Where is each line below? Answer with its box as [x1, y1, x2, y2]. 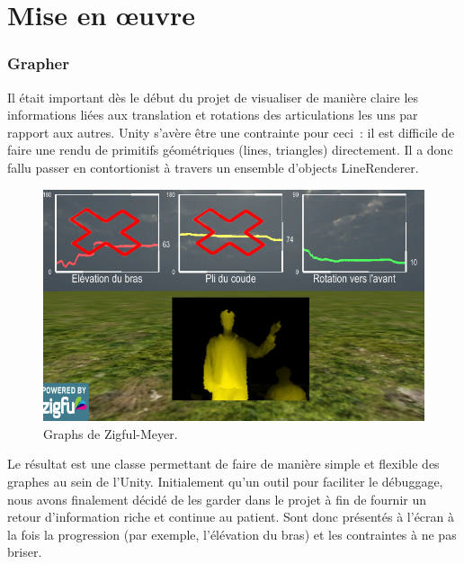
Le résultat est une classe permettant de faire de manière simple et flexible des [7, 454, 440, 473]
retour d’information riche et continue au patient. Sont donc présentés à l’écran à [7, 507, 455, 526]
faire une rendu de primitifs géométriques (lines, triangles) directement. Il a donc [7, 140, 453, 159]
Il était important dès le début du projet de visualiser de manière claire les [7, 87, 419, 106]
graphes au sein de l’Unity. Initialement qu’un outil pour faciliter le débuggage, [7, 471, 443, 490]
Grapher [7, 52, 69, 75]
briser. [7, 542, 42, 561]
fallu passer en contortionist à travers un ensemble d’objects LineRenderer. [7, 157, 419, 176]
